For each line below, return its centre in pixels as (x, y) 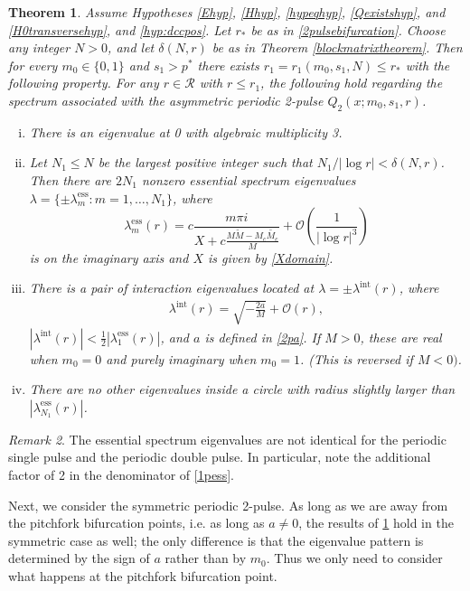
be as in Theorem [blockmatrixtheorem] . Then (337, 47)
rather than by (206, 558)
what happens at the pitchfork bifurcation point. (143, 576)
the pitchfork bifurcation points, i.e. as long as (136, 523)
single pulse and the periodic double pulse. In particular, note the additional (220, 457)
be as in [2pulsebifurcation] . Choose (348, 29)
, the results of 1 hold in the (376, 523)
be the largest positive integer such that (205, 162)
